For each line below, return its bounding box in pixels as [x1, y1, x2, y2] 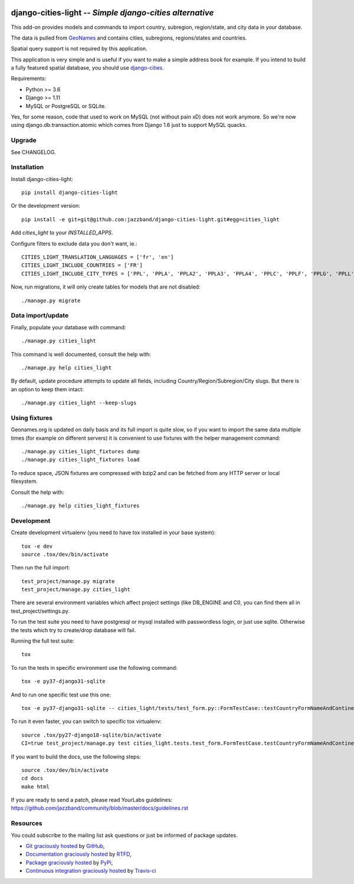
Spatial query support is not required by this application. [11, 45, 147, 53]
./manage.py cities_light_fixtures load [21, 456, 140, 463]
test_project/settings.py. [11, 607, 70, 614]
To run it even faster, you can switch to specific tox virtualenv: [11, 718, 162, 725]
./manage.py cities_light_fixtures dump [21, 448, 140, 455]
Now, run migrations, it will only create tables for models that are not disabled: [11, 283, 201, 290]
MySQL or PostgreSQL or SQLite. [25, 102, 106, 109]
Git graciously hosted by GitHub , [25, 843, 105, 850]
